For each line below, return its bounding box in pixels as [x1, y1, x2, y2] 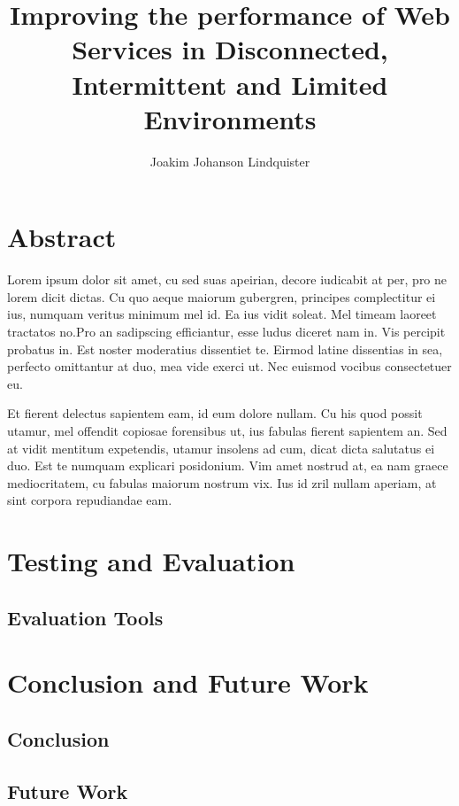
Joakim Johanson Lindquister [149, 151, 310, 170]
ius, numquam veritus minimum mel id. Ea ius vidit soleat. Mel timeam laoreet [7, 305, 437, 323]
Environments [143, 100, 317, 136]
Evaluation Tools [7, 603, 164, 631]
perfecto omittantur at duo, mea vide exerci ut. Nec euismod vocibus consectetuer [7, 357, 452, 376]
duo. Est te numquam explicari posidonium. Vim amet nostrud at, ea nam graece [7, 456, 448, 475]
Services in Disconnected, [72, 31, 388, 67]
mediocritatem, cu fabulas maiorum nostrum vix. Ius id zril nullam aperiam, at [7, 473, 437, 492]
